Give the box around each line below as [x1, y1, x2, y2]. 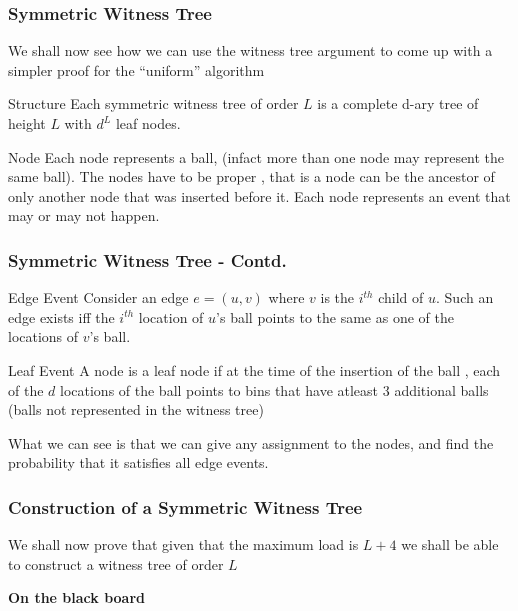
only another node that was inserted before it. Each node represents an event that [8, 185, 511, 206]
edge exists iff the [8, 306, 115, 327]
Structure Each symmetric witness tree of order [8, 93, 299, 114]
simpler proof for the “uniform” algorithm [8, 59, 265, 80]
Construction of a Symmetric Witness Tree [8, 494, 363, 519]
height [8, 113, 46, 133]
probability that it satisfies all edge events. [8, 452, 269, 473]
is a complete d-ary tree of [317, 93, 479, 114]
